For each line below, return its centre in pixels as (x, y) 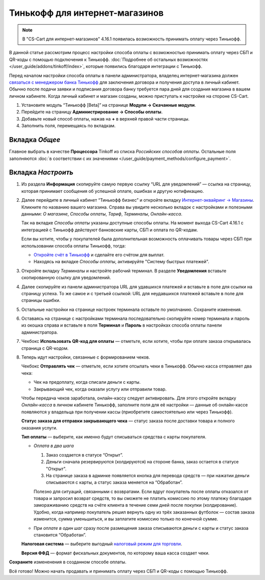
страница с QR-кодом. (45, 348)
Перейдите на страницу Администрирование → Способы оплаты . (92, 112)
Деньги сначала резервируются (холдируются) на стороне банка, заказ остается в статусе (142, 462)
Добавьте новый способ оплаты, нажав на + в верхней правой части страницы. (106, 119)
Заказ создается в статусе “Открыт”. (85, 455)
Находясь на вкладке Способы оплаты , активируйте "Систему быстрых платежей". (121, 262)
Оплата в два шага (54, 446)
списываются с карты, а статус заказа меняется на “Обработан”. (114, 483)
